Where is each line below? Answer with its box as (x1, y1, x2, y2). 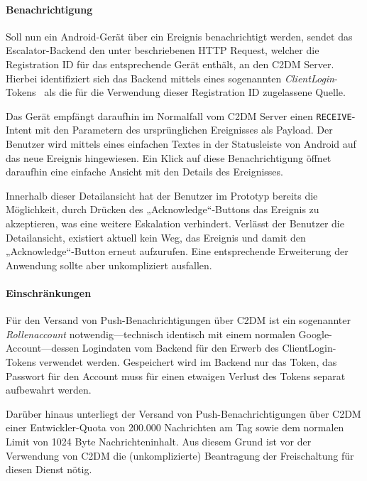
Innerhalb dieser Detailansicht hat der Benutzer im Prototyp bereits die (6, 188, 318, 202)
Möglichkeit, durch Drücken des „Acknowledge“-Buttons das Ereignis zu (6, 202, 319, 217)
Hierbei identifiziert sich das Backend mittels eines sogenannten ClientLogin (6, 70, 334, 85)
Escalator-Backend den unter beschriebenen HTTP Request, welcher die (6, 43, 319, 58)
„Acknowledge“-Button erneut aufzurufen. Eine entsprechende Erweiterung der (6, 244, 349, 259)
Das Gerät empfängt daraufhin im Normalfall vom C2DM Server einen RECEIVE (6, 108, 352, 123)
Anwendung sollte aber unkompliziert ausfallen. (6, 257, 212, 272)
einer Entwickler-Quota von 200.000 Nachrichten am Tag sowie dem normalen (6, 420, 344, 435)
